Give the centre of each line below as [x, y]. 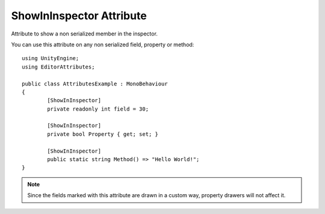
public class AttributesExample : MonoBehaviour [95, 84]
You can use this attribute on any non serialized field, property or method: [103, 44]
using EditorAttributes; [58, 67]
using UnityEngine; [51, 58]
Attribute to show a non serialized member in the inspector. [84, 34]
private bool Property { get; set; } [103, 134]
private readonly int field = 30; [98, 109]
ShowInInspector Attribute [79, 16]
